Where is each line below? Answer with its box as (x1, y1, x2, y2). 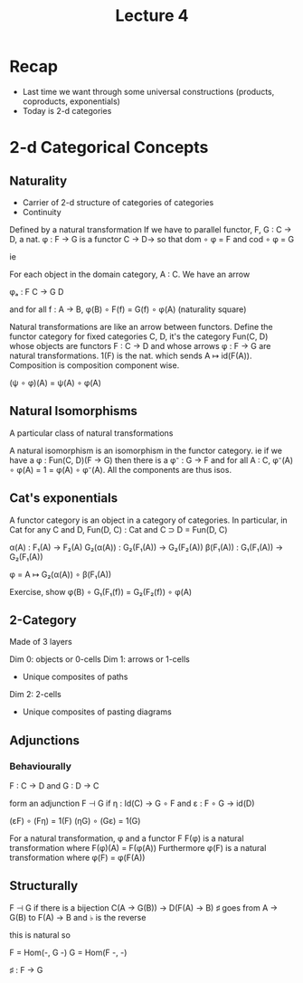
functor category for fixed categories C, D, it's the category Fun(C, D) (9, 331, 269, 342)
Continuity (22, 206, 62, 217)
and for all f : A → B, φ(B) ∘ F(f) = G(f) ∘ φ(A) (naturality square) (9, 304, 247, 315)
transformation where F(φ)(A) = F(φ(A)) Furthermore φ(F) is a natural (9, 843, 267, 854)
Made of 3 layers (9, 637, 72, 647)
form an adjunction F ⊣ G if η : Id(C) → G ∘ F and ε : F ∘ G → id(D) (9, 798, 255, 809)
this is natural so (9, 929, 71, 940)
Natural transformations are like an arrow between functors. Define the (9, 321, 273, 332)
